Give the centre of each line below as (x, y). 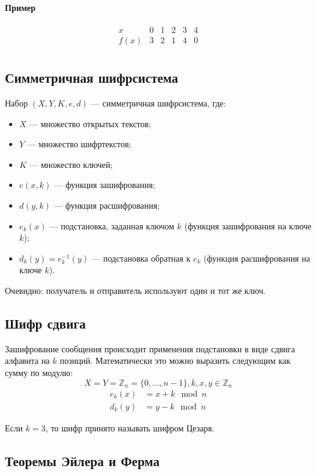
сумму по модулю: (39, 373)
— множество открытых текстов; (90, 123)
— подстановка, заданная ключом (112, 225)
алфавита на (27, 361)
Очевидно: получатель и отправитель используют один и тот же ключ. (135, 291)
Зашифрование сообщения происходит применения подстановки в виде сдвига (150, 348)
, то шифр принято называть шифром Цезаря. (130, 427)
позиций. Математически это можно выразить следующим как (175, 361)
